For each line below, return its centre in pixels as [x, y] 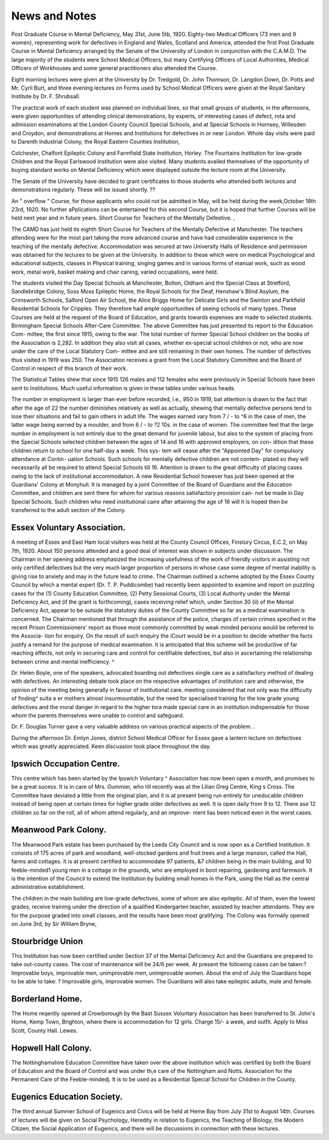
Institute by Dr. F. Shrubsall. [46, 96]
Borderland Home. [47, 999]
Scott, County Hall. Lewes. [44, 1030]
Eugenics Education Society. [67, 1097]
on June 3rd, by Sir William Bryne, [54, 924]
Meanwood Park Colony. [59, 830]
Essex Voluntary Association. [69, 528]
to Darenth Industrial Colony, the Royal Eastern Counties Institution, [95, 142]
